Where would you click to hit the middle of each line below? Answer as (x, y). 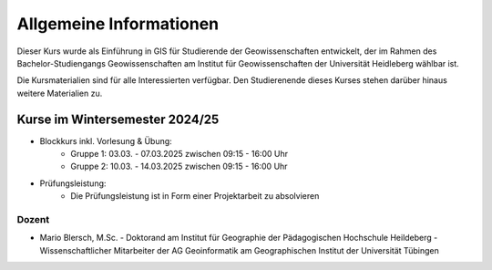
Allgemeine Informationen (118, 24)
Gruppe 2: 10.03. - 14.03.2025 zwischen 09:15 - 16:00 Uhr (179, 166)
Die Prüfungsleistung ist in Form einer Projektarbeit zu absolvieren (195, 196)
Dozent (33, 219)
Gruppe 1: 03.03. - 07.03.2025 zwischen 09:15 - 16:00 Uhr (179, 154)
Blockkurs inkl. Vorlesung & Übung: (106, 140)
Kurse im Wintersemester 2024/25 (118, 119)
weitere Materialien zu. (60, 93)
